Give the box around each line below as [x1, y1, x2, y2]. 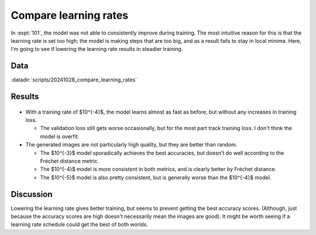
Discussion [11, 189, 53, 199]
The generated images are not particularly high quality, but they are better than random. [25, 141, 238, 148]
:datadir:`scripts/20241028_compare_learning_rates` [11, 76, 138, 83]
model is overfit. [40, 132, 79, 140]
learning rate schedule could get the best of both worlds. [11, 221, 149, 228]
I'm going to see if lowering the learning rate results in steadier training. [11, 46, 183, 53]
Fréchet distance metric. [40, 157, 99, 164]
